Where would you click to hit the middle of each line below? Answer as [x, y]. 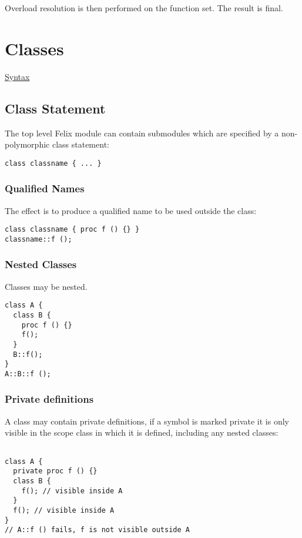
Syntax [17, 76]
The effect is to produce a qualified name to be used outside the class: [131, 210]
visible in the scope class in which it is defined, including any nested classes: [142, 432]
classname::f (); [38, 239]
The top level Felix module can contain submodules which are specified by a [142, 133]
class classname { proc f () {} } [72, 230]
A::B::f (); [28, 374]
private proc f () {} [55, 471]
